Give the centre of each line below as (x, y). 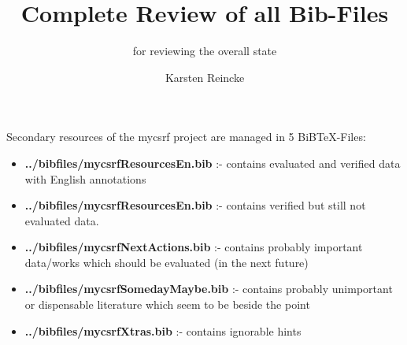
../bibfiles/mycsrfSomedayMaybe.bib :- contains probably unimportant (209, 289)
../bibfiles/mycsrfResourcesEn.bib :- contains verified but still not (195, 205)
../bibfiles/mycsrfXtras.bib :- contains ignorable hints (163, 330)
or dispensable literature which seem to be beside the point (167, 304)
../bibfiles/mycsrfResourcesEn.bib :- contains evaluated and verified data (213, 163)
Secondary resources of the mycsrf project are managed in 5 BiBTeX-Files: (186, 137)
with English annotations (85, 178)
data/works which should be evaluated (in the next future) (166, 262)
